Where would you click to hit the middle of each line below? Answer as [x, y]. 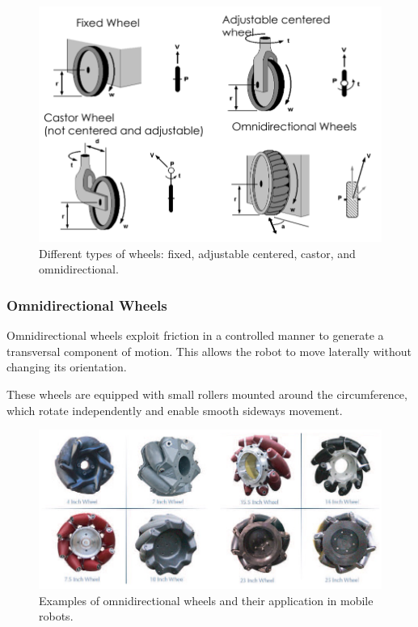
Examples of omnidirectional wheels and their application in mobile [206, 600]
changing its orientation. [67, 367]
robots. [56, 616]
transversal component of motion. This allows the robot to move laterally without [209, 351]
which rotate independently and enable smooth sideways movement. [175, 410]
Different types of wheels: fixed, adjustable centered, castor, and [197, 253]
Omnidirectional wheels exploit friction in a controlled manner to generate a [195, 335]
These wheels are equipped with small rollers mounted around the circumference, [207, 394]
